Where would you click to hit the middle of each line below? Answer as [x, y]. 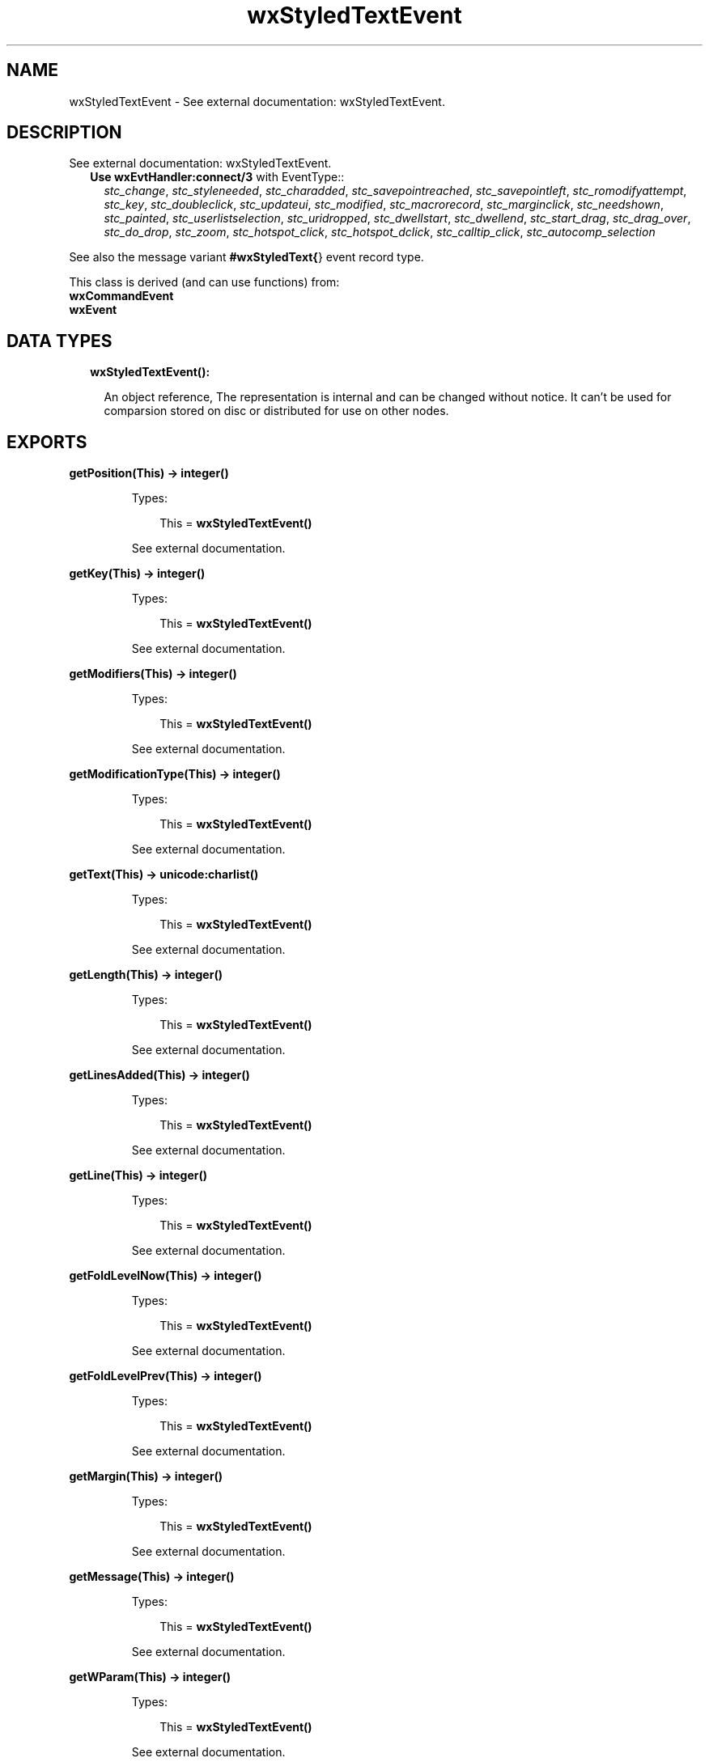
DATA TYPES [59, 341]
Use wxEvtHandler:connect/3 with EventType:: [217, 177]
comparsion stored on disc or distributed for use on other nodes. [276, 411]
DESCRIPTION [64, 133]
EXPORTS [47, 442]
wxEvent [93, 310]
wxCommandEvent [121, 296]
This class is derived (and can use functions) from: [204, 282]
